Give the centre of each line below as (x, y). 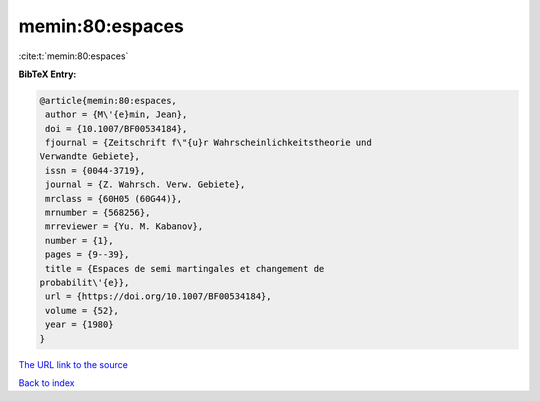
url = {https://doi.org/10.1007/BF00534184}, (158, 296)
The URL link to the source (73, 364)
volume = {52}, (82, 310)
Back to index (46, 382)
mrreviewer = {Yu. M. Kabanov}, (124, 226)
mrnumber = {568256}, (98, 213)
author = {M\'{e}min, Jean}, (116, 114)
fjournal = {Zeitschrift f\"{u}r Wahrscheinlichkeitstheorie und (208, 143)
